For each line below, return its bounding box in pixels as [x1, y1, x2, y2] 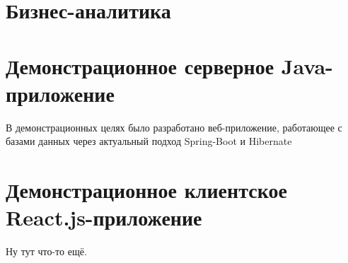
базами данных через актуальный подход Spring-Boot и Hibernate [6, 134, 292, 148]
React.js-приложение [6, 203, 202, 232]
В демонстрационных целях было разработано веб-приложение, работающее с [6, 119, 342, 134]
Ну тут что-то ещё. [6, 244, 87, 259]
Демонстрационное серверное [6, 51, 274, 80]
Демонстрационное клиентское [6, 175, 287, 204]
